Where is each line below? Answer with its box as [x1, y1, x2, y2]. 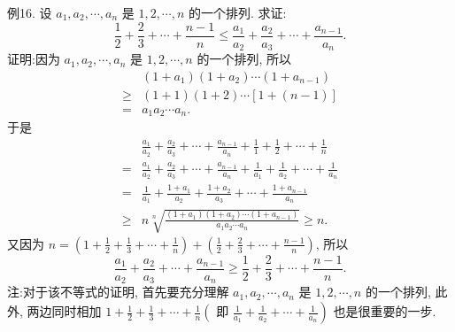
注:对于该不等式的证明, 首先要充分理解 [7, 282, 229, 301]
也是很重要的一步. [333, 302, 436, 320]
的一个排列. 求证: [189, 4, 287, 21]
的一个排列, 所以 [197, 50, 291, 68]
